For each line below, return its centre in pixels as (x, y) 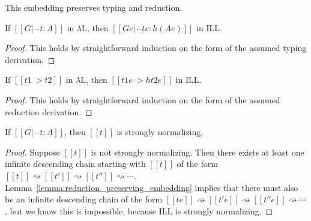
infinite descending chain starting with (75, 164)
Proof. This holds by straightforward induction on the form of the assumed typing (156, 48)
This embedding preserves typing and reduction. (94, 7)
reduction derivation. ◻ (49, 111)
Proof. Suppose (32, 152)
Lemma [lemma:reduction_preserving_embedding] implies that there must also (152, 187)
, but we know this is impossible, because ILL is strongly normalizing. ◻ (139, 210)
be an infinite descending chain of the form (84, 199)
